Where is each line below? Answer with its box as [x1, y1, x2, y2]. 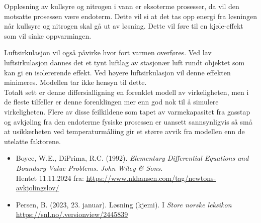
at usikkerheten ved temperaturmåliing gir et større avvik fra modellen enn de [4, 126, 245, 137]
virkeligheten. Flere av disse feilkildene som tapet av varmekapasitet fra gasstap [4, 106, 250, 117]
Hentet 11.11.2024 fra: [16, 172, 84, 183]
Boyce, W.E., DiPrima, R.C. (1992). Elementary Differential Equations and [16, 153, 249, 163]
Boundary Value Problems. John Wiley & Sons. [16, 162, 163, 173]
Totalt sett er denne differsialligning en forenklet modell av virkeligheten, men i [4, 86, 249, 97]
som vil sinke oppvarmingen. [4, 30, 92, 41]
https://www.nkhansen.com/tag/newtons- [86, 172, 216, 183]
